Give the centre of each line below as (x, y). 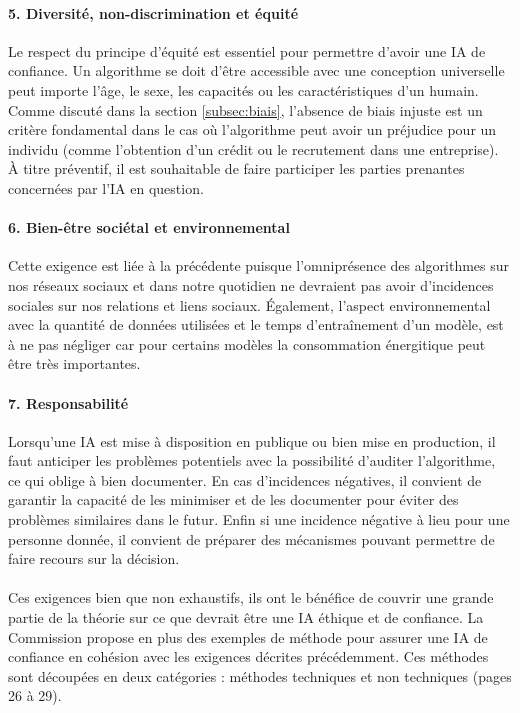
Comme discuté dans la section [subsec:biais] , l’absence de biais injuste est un (245, 109)
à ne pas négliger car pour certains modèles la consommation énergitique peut (247, 343)
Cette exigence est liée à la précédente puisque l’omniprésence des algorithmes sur (259, 265)
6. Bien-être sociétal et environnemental (149, 227)
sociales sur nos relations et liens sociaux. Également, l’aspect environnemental (249, 304)
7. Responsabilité (68, 402)
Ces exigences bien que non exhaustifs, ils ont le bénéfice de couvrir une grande (251, 597)
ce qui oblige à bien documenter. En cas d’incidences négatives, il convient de (245, 479)
